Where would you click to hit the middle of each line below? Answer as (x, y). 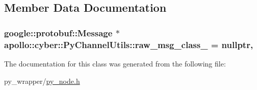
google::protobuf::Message (58, 32)
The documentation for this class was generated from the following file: (115, 63)
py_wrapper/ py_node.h (42, 81)
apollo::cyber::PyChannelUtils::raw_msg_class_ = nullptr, (129, 44)
